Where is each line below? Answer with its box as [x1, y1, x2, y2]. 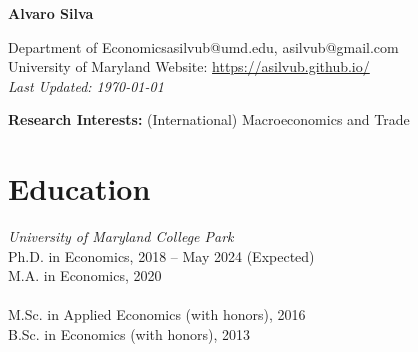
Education [8, 168, 151, 209]
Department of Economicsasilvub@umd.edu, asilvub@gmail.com [8, 36, 399, 57]
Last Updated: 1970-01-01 [8, 75, 164, 96]
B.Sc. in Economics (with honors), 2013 [8, 324, 251, 345]
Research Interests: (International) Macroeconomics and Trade [8, 109, 410, 130]
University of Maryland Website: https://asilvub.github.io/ [8, 56, 370, 77]
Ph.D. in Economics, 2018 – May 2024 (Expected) [8, 245, 315, 266]
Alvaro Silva [8, 3, 94, 23]
